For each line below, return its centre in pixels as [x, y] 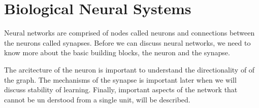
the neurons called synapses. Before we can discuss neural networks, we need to [127, 42]
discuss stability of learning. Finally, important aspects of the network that [121, 89]
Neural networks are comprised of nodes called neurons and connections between [129, 33]
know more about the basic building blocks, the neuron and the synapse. [117, 52]
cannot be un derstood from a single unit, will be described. [97, 99]
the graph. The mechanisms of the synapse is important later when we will [120, 79]
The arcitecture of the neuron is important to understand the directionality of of [129, 69]
